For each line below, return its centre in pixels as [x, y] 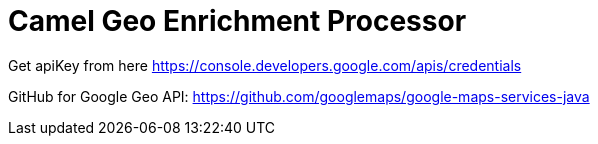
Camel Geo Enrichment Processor [237, 21]
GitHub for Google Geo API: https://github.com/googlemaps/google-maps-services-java [299, 96]
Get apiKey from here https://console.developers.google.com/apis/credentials [265, 65]
